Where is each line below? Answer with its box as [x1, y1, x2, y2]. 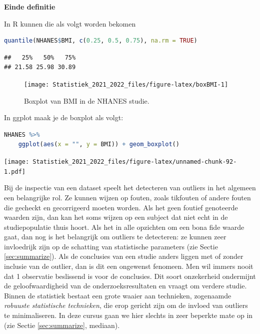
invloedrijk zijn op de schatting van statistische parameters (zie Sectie [4, 241, 218, 251]
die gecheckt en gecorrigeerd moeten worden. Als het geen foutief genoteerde [4, 202, 238, 212]
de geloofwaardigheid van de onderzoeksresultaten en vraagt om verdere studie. [4, 280, 247, 291]
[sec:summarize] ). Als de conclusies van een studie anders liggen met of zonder [4, 251, 243, 261]
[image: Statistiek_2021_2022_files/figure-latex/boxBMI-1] [24, 81, 228, 88]
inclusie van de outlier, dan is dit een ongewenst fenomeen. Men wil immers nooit [4, 261, 253, 271]
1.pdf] [4, 168, 25, 175]
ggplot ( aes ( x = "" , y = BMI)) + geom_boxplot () [18, 141, 179, 148]
